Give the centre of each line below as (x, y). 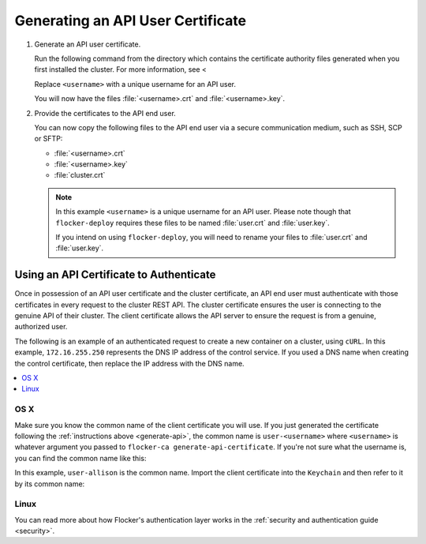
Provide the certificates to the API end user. (105, 113)
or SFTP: (49, 139)
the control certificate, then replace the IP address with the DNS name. (129, 363)
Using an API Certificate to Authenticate (115, 275)
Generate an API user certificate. (88, 44)
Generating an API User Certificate (131, 21)
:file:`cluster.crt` (80, 175)
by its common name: (50, 484)
